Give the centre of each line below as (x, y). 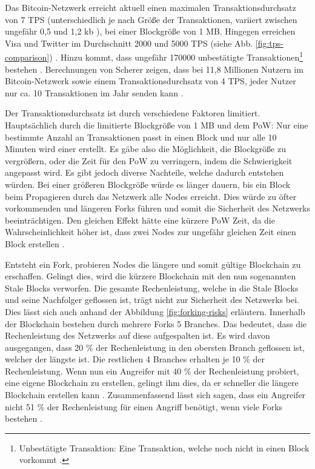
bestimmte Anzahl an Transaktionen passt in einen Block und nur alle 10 (141, 137)
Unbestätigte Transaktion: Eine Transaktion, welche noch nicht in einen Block (164, 447)
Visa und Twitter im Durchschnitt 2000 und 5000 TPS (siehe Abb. (129, 43)
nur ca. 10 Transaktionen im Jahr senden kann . (94, 92)
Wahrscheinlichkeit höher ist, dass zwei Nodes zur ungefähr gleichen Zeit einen (151, 232)
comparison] (27, 57)
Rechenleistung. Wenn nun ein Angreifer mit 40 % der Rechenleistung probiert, (152, 371)
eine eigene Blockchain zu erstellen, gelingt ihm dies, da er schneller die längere (152, 383)
